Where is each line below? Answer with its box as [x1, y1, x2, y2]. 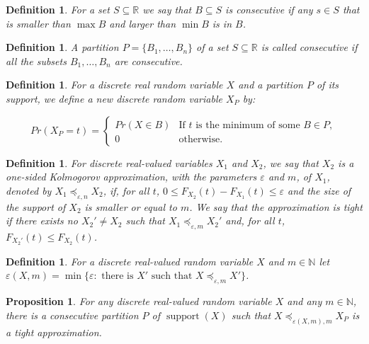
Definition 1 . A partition [6, 40, 119, 55]
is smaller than [6, 16, 71, 30]
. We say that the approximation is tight [189, 199, 363, 214]
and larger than [109, 16, 176, 30]
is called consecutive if [261, 40, 358, 55]
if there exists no [6, 213, 78, 228]
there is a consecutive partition [6, 307, 139, 322]
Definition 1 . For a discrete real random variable [6, 77, 223, 92]
